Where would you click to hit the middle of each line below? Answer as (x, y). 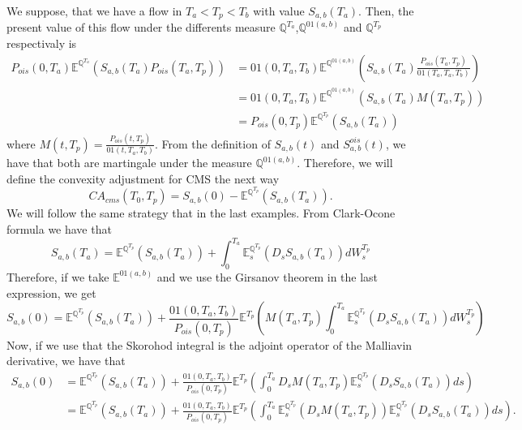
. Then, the (386, 11)
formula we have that (59, 229)
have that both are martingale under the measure (129, 163)
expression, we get (51, 292)
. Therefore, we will (345, 163)
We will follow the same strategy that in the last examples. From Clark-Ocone (201, 213)
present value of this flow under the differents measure (141, 27)
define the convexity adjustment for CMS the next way (143, 178)
